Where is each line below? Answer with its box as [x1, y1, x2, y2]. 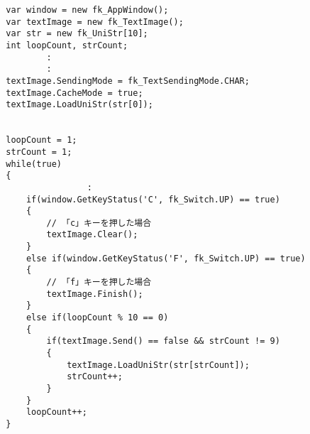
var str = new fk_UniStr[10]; [6, 28, 148, 39]
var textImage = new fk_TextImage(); [6, 16, 184, 27]
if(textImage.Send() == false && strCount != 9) [46, 336, 280, 347]
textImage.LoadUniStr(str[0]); [6, 99, 153, 110]
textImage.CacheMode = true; [6, 87, 143, 98]
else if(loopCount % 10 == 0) [26, 313, 169, 323]
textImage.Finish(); [46, 288, 143, 299]
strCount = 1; [6, 146, 72, 157]
